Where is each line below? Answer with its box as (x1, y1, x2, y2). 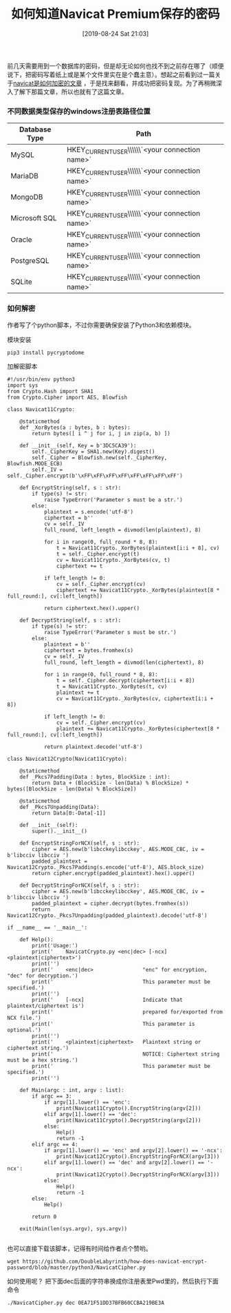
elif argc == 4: (32, 1141, 78, 1148)
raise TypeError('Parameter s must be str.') (43, 629, 177, 636)
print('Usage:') (32, 942, 78, 949)
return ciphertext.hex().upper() (43, 605, 140, 611)
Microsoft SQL (10, 213, 57, 223)
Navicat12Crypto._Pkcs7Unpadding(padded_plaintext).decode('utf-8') (7, 912, 208, 919)
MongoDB (10, 192, 43, 202)
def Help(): (19, 936, 54, 943)
